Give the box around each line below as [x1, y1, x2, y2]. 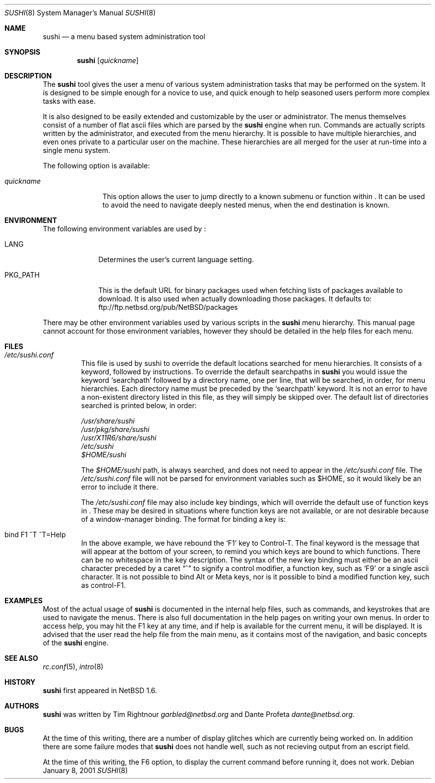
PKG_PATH [4, 271, 40, 279]
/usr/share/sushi [81, 417, 135, 425]
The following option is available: [43, 161, 150, 170]
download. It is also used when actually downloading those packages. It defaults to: [98, 294, 372, 303]
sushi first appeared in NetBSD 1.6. [43, 686, 157, 695]
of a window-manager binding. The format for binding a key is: [81, 515, 286, 523]
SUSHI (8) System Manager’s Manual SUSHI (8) [4, 8, 156, 17]
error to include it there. [81, 483, 159, 491]
